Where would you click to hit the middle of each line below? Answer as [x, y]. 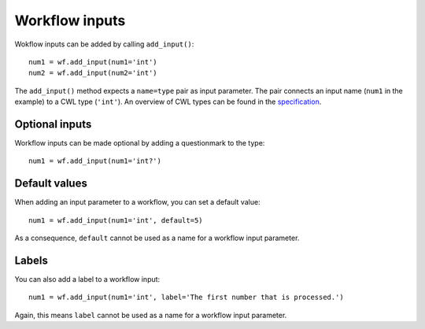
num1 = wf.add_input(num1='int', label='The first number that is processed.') [186, 298]
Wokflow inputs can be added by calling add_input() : [104, 44]
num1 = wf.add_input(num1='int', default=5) [116, 220]
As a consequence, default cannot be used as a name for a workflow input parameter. [157, 238]
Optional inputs [53, 124]
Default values [51, 184]
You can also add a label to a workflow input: [87, 279]
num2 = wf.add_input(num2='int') [93, 73]
